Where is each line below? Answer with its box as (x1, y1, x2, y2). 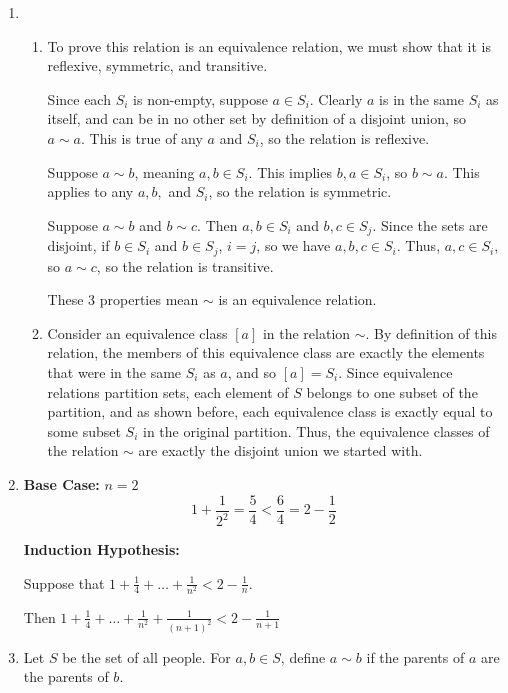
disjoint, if (47, 235, 110, 256)
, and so (227, 362, 277, 383)
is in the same (379, 88, 464, 109)
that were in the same (47, 362, 182, 383)
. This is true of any (80, 127, 203, 148)
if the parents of (366, 646, 465, 667)
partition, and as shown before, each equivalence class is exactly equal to (47, 401, 493, 422)
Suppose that (23, 572, 105, 593)
